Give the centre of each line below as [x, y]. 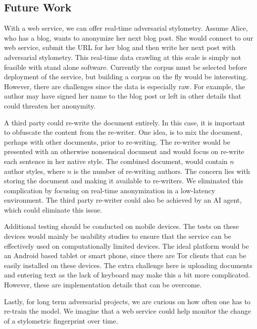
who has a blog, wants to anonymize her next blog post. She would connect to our [129, 37]
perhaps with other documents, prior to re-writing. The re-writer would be [117, 141]
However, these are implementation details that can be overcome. [103, 285]
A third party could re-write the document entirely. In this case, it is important [125, 122]
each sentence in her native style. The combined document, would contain [116, 161]
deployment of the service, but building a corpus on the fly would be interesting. [126, 77]
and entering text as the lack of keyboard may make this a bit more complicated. [127, 275]
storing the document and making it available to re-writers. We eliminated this [124, 181]
